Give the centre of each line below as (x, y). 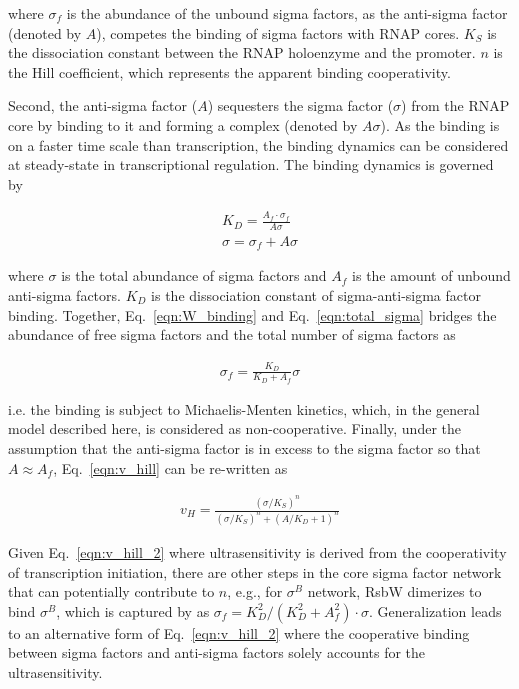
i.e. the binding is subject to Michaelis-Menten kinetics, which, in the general (244, 408)
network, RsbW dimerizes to (394, 591)
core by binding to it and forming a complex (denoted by (183, 124)
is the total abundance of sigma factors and (194, 275)
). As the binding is (440, 124)
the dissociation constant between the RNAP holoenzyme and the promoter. (242, 52)
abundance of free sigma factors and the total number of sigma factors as (232, 334)
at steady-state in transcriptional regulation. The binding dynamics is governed (251, 164)
